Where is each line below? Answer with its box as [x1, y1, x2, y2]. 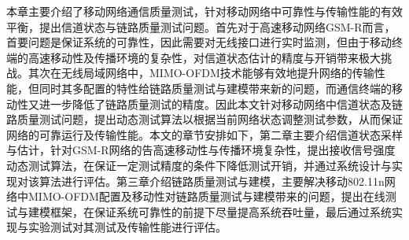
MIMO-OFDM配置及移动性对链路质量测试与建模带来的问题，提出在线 [28, 188, 385, 205]
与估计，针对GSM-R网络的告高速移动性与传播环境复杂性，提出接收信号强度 [6, 142, 396, 158]
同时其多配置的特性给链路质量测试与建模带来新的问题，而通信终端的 [39, 79, 392, 96]
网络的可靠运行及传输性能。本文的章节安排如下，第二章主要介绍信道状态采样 [6, 126, 403, 142]
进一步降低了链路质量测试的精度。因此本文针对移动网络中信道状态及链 [39, 95, 403, 112]
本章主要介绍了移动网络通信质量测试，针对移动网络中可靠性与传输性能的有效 [6, 3, 403, 19]
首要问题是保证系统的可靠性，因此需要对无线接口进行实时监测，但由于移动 [6, 34, 392, 50]
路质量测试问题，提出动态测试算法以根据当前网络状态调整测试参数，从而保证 [6, 111, 403, 127]
